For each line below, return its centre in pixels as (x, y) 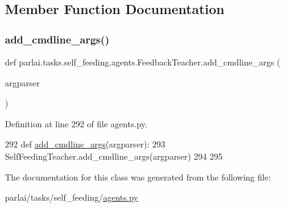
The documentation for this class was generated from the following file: (138, 176)
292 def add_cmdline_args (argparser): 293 (85, 144)
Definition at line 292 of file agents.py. (76, 123)
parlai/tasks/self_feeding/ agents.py (72, 197)
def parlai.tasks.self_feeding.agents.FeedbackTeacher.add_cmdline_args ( (143, 62)
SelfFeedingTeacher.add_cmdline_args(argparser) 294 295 (114, 156)
